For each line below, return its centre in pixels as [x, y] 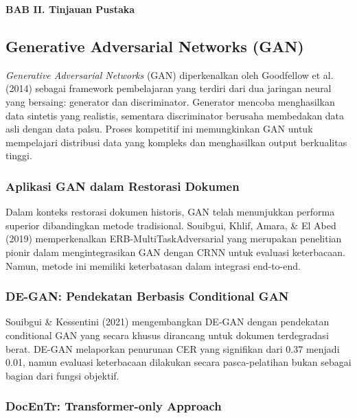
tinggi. [19, 155]
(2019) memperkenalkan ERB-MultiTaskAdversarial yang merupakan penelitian [174, 239]
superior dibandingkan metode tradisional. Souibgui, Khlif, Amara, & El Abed [171, 225]
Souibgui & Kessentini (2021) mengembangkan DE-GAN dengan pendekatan [168, 322]
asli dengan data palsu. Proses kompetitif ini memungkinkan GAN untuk [159, 129]
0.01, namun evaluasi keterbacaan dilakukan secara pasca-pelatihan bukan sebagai [178, 362]
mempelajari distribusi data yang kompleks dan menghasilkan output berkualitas [176, 142]
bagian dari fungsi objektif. [62, 375]
